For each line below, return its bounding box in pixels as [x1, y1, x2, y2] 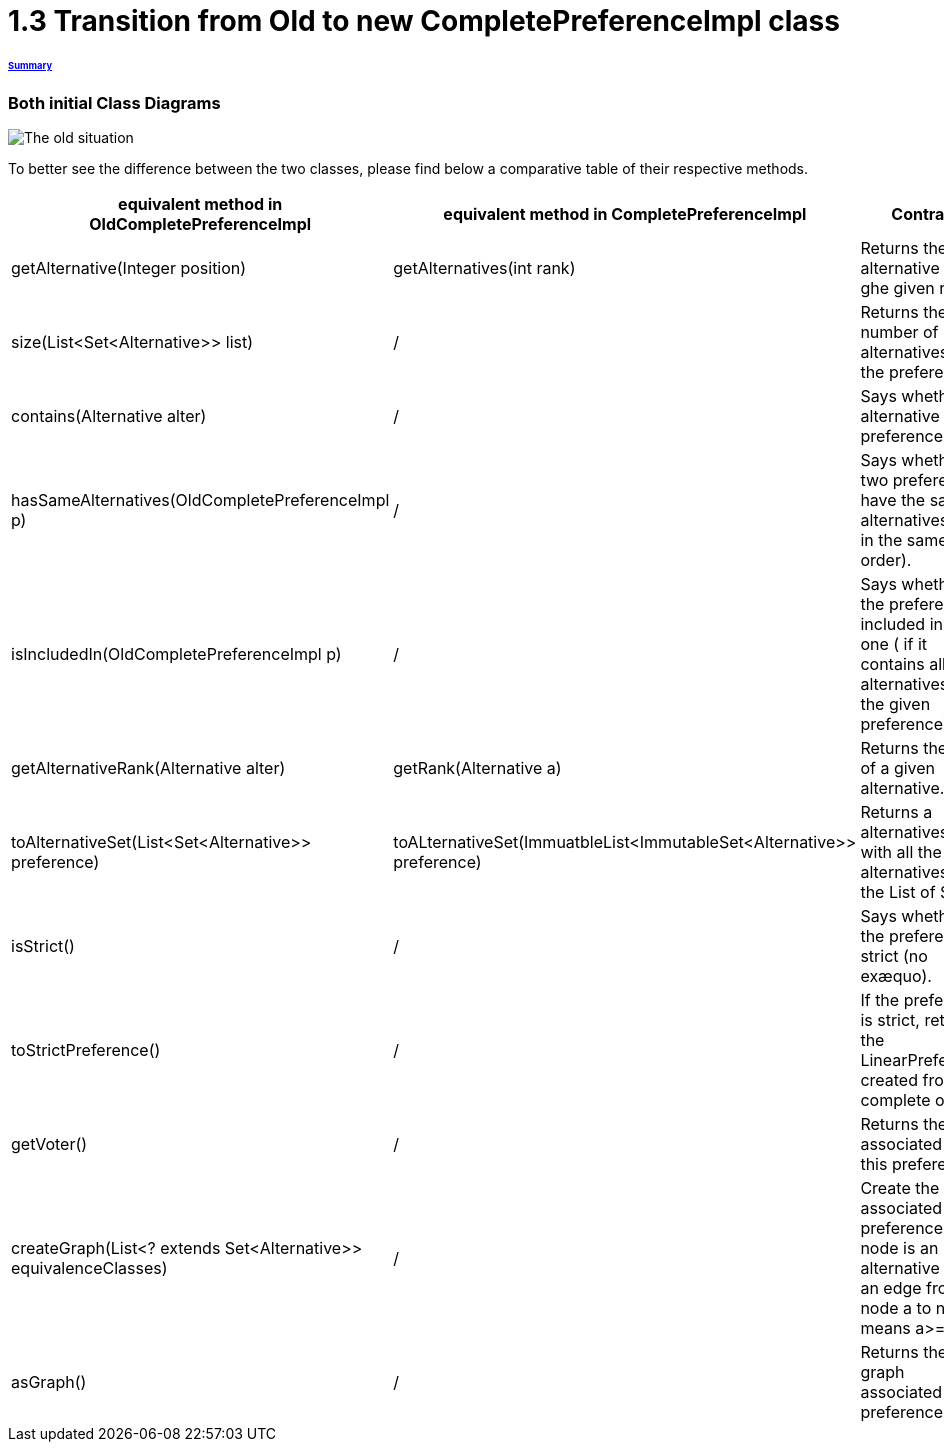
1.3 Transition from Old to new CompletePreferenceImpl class [8, 4, 840, 38]
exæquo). [860, 966, 932, 987]
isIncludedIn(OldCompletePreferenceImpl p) [11, 644, 342, 665]
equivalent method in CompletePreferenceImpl [443, 204, 807, 225]
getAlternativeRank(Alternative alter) [11, 758, 286, 779]
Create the [860, 1178, 940, 1199]
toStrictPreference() [11, 1040, 161, 1061]
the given [860, 694, 931, 715]
